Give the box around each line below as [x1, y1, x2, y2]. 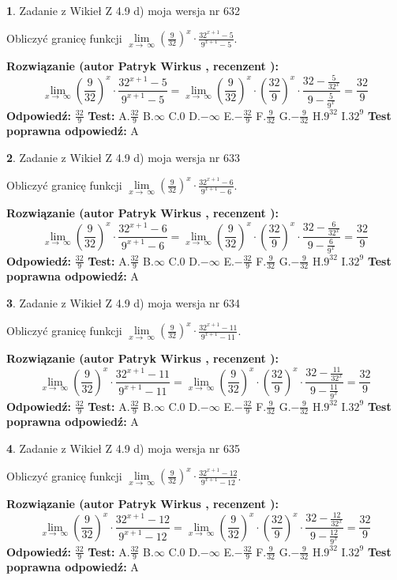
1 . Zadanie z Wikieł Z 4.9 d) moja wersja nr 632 [6, 2, 241, 18]
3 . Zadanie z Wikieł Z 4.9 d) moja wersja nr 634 [6, 294, 241, 311]
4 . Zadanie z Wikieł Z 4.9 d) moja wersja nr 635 [6, 439, 241, 456]
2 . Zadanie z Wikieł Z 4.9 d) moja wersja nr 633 [6, 149, 241, 165]
